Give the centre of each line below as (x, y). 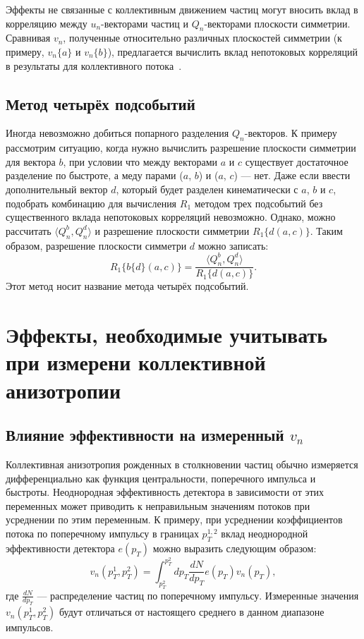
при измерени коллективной (136, 362)
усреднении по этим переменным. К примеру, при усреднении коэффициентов (174, 519)
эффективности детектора (60, 548)
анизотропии (63, 390)
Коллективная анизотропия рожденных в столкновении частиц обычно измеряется (182, 464)
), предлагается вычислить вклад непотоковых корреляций (232, 51)
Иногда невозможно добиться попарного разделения (117, 133)
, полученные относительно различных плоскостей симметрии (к (202, 38)
